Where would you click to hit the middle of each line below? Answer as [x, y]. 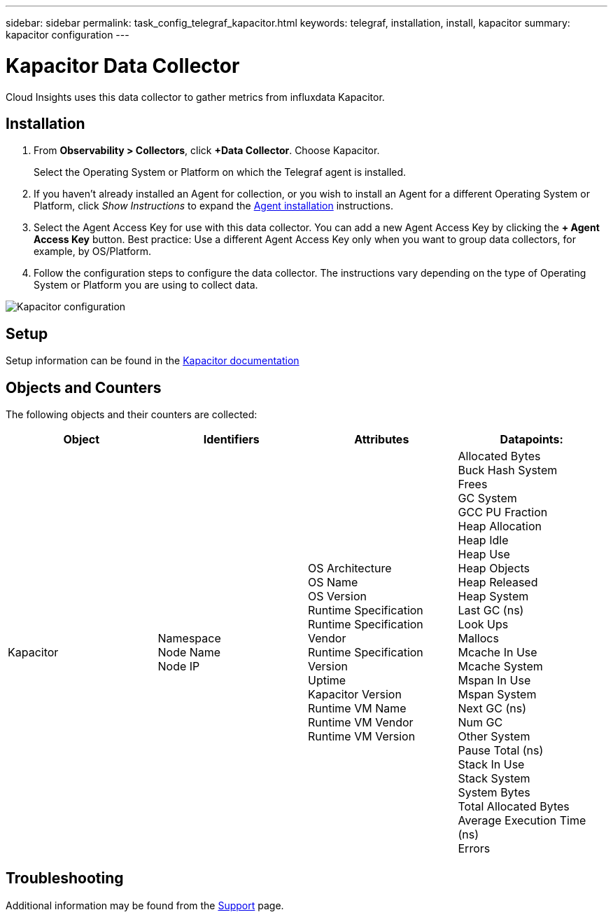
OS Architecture [350, 568]
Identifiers [231, 440]
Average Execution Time [522, 821]
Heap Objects [494, 568]
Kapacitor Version [355, 695]
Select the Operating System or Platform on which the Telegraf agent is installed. [220, 172]
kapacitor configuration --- [68, 35]
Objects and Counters [84, 387]
